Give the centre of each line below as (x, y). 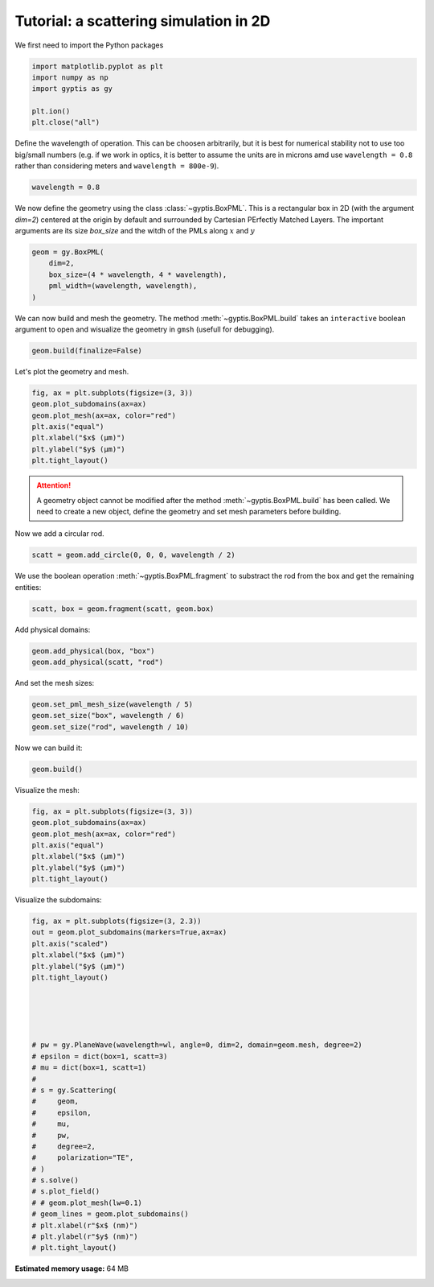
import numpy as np (70, 77)
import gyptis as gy (72, 89)
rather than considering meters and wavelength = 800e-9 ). (117, 166)
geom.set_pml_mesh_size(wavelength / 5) (112, 705)
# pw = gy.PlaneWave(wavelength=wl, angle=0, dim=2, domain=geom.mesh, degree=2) (197, 1045)
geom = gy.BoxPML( (68, 252)
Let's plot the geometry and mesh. (72, 371)
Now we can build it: (49, 748)
